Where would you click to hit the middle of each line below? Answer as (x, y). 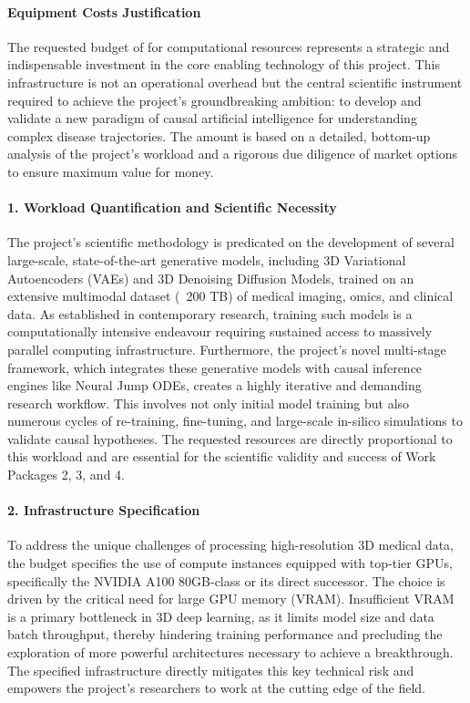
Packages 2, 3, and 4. (66, 475)
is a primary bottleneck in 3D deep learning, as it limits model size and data (221, 616)
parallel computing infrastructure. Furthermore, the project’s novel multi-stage (227, 349)
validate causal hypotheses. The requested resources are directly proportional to (230, 438)
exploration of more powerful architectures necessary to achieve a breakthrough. (230, 652)
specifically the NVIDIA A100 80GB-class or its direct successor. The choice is (226, 580)
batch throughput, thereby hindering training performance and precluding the (225, 634)
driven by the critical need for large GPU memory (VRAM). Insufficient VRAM (231, 599)
